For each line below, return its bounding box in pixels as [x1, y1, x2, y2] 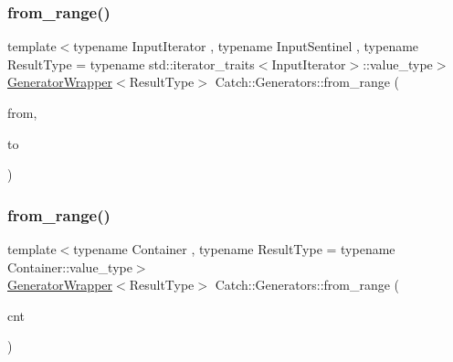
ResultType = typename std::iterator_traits [7, 54, 255, 73]
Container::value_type [7, 257, 132, 276]
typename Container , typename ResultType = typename [73, 240, 395, 258]
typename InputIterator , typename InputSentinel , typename [73, 37, 419, 56]
